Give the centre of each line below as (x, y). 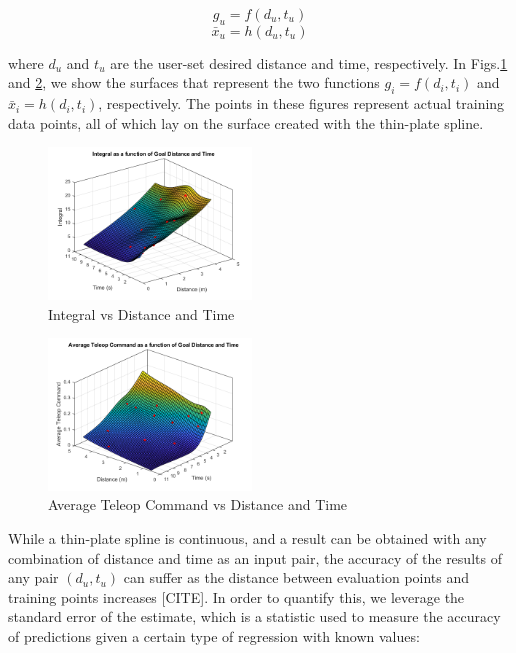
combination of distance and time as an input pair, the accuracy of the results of (255, 557)
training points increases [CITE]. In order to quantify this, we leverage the (236, 596)
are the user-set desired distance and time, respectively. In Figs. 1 (309, 62)
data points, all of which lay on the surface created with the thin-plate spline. (246, 122)
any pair (33, 577)
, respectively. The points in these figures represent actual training (301, 103)
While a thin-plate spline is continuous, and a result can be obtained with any (247, 538)
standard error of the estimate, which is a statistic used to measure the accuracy (254, 616)
